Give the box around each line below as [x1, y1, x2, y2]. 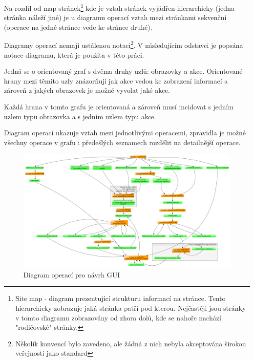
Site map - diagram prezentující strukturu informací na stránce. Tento [15, 293, 226, 303]
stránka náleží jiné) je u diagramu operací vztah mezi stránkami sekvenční [4, 12, 227, 22]
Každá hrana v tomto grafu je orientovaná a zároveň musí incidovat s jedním [4, 102, 234, 112]
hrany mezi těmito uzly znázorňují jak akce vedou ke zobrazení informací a [4, 75, 228, 85]
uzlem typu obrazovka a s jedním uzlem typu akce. [4, 111, 156, 121]
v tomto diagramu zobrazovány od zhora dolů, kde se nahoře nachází [15, 312, 221, 322]
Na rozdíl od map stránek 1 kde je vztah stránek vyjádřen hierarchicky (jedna [4, 1, 234, 13]
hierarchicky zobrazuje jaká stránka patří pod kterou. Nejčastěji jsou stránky [15, 302, 246, 313]
